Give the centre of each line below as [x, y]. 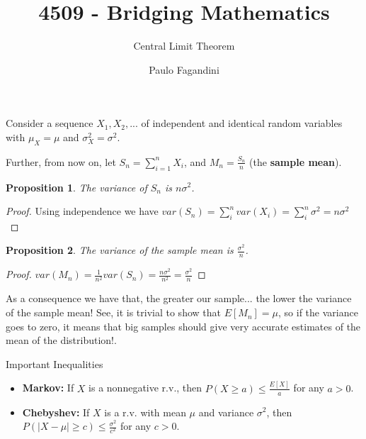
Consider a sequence [50, 123]
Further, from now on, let [61, 161]
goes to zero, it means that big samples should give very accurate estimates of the [183, 326]
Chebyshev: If [56, 412]
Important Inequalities [55, 363]
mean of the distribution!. [61, 340]
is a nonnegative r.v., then [145, 388]
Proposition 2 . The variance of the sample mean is [120, 250]
